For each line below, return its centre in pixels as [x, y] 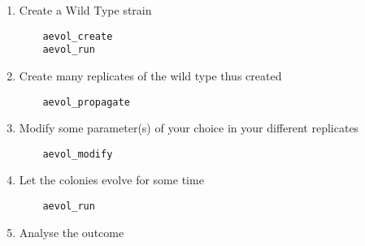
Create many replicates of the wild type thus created [150, 75]
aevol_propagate [86, 102]
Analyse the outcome [72, 232]
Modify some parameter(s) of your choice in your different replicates [189, 128]
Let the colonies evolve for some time [111, 180]
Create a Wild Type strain [85, 10]
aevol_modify [78, 154]
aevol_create [78, 36]
